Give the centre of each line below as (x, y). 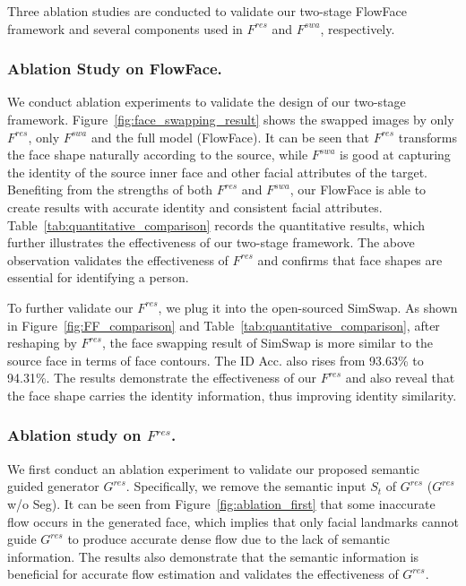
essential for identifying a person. (98, 277)
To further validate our (70, 307)
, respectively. (358, 28)
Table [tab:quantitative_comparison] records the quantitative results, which (216, 224)
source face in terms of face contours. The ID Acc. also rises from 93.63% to (216, 360)
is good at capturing (395, 155)
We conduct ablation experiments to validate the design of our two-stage (207, 102)
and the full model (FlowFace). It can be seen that (230, 137)
